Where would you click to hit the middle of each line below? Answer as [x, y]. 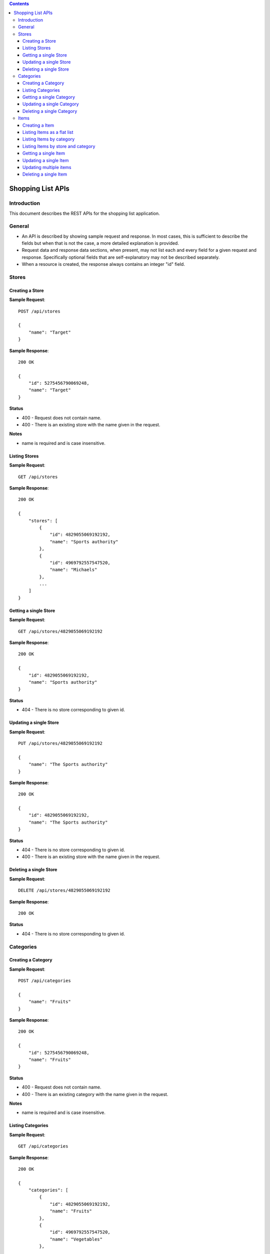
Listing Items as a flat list [48, 132]
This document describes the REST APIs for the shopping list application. [84, 213]
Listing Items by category [49, 139]
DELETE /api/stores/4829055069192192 [64, 891]
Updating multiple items [47, 167]
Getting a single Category [49, 97]
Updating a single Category [51, 104]
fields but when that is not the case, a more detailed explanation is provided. [100, 243]
